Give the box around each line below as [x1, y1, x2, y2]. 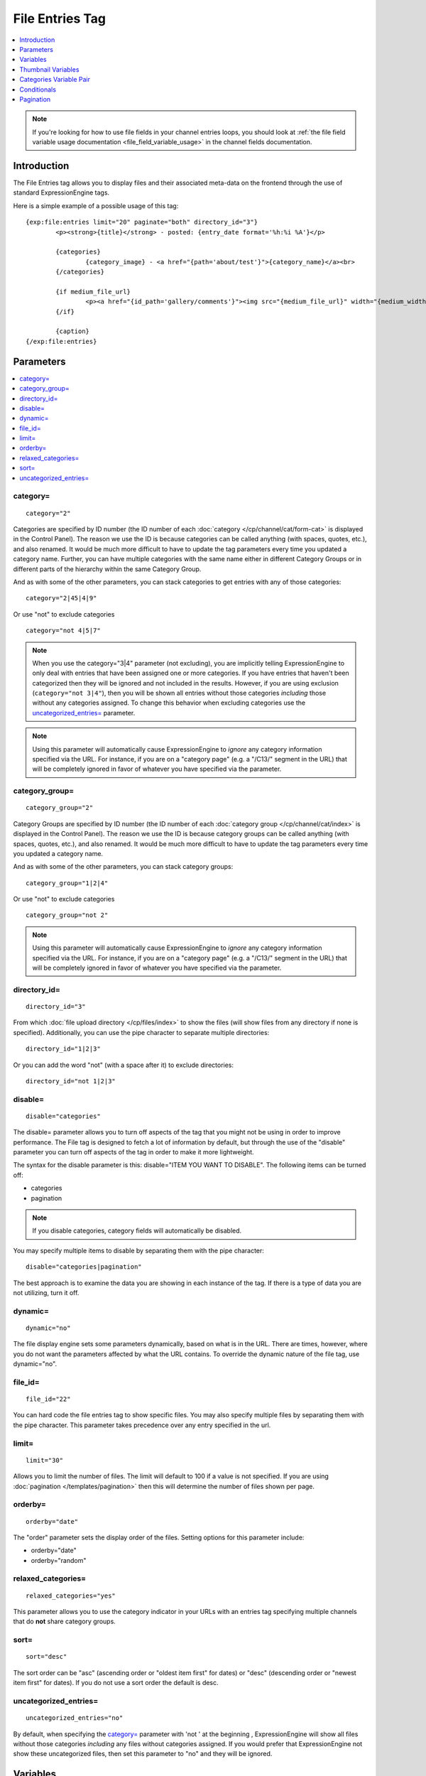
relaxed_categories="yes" [26, 1591, 116, 1600]
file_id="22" [26, 1395, 71, 1403]
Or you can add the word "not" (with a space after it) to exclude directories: [13, 1061, 234, 1069]
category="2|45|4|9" [26, 594, 97, 602]
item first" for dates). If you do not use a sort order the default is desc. [13, 1679, 219, 1687]
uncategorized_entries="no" [26, 1714, 124, 1722]
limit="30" [26, 1456, 64, 1464]
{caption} [55, 327, 90, 335]
